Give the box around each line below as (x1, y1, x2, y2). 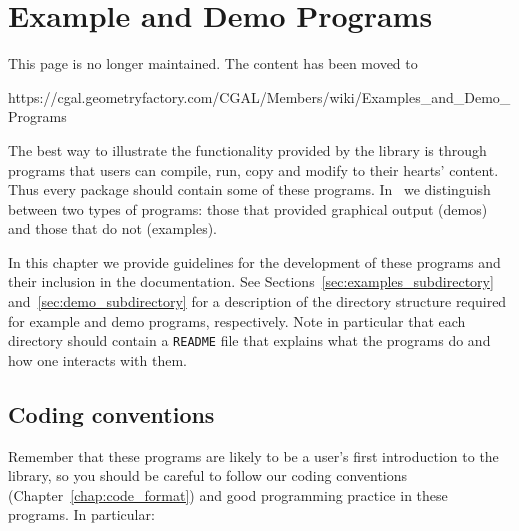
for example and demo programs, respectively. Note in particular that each (8, 310, 466, 331)
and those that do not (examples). (8, 218, 217, 239)
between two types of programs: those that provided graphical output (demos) (8, 198, 488, 219)
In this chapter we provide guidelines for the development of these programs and (8, 251, 501, 272)
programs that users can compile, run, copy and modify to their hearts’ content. (8, 159, 499, 180)
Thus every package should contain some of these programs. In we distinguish (8, 179, 491, 200)
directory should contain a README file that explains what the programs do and (8, 330, 491, 351)
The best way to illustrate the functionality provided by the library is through (8, 139, 487, 160)
